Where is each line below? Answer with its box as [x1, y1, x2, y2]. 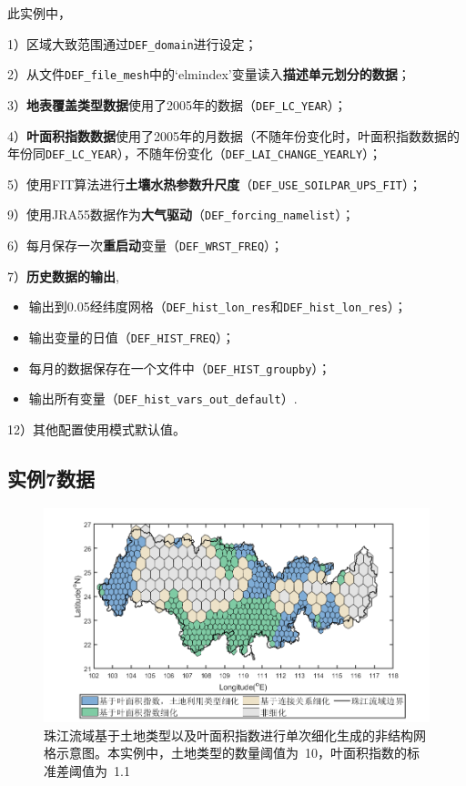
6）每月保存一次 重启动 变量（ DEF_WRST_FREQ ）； [7, 236, 284, 255]
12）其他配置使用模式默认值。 [7, 420, 186, 438]
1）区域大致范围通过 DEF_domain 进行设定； [7, 34, 258, 53]
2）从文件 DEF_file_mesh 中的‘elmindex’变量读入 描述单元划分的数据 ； [7, 65, 410, 84]
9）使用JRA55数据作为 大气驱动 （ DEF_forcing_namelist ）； [7, 205, 355, 224]
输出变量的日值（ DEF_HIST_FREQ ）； [28, 328, 235, 347]
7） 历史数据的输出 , [7, 266, 119, 285]
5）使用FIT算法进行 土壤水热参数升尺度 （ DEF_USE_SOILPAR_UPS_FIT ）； [7, 174, 421, 193]
